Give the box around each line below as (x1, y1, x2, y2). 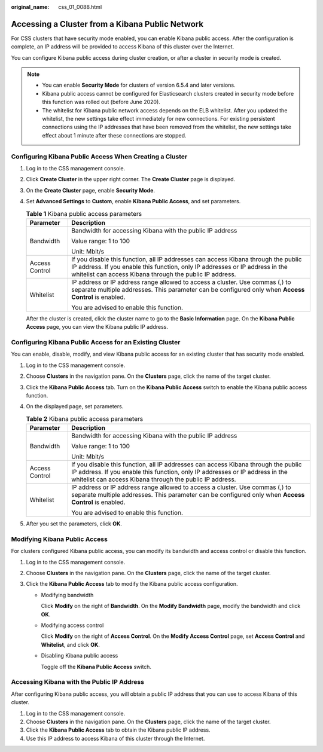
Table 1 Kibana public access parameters (26, 209, 142, 218)
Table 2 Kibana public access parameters (26, 414, 144, 423)
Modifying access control (41, 622, 104, 629)
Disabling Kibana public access (41, 652, 118, 659)
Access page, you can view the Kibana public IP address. (26, 323, 169, 331)
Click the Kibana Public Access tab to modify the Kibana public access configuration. (26, 580, 238, 588)
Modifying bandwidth (41, 591, 94, 598)
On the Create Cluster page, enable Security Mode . (26, 187, 156, 194)
